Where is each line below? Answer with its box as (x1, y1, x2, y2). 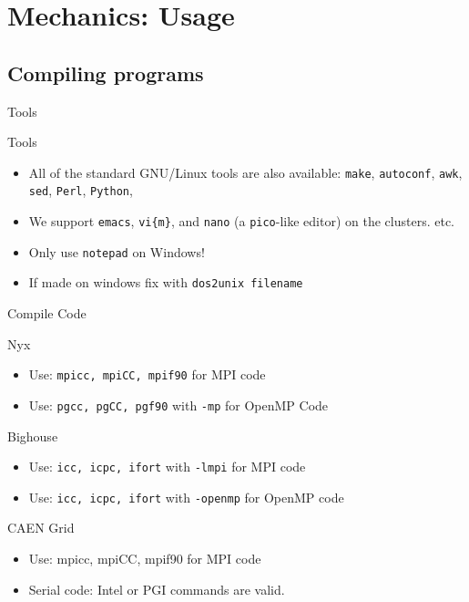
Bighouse (7, 426, 58, 445)
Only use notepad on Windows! (28, 242, 205, 261)
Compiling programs (7, 58, 204, 87)
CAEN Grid (7, 518, 75, 537)
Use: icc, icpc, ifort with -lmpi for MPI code (28, 457, 306, 476)
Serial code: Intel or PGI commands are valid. (28, 579, 285, 598)
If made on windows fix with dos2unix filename (28, 273, 303, 292)
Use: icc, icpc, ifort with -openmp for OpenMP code (28, 487, 344, 506)
